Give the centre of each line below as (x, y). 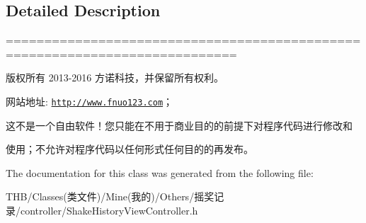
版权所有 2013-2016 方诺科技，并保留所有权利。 (115, 78)
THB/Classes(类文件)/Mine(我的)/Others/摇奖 (110, 196)
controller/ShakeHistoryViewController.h (109, 211)
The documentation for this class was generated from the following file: (160, 172)
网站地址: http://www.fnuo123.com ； (90, 101)
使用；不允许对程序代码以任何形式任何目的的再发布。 (130, 149)
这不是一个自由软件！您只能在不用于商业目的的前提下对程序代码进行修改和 (179, 125)
